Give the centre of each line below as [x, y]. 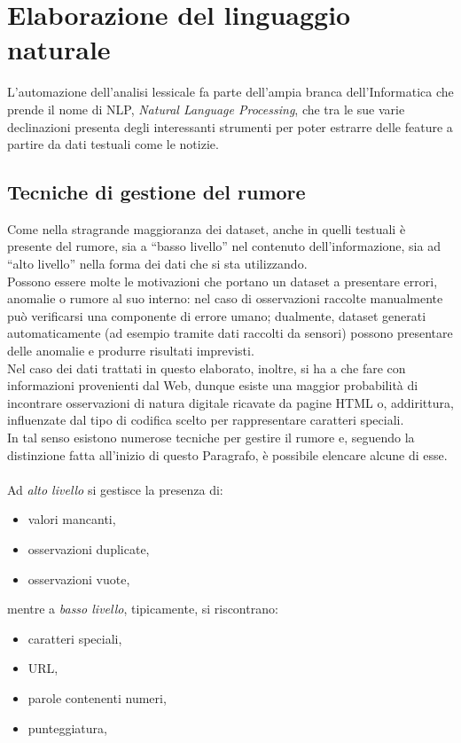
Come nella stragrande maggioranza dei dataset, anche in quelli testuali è [207, 228]
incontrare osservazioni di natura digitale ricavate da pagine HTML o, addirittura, [230, 402]
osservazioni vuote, [79, 579]
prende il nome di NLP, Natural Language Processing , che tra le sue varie [206, 109]
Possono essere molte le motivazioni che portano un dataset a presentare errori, [223, 281]
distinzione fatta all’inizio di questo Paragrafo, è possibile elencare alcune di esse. [227, 454]
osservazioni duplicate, [89, 548]
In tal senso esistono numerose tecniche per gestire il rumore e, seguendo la [211, 438]
